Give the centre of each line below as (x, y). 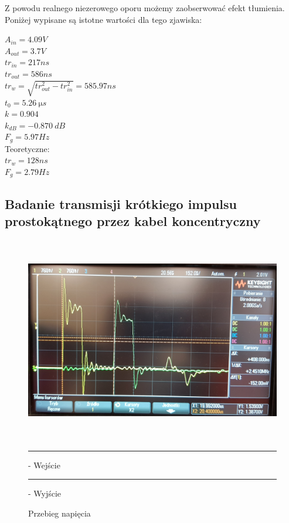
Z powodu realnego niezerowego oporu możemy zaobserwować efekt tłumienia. (145, 8)
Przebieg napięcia (59, 513)
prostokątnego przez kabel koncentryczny (133, 221)
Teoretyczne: (27, 148)
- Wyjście (45, 493)
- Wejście (44, 465)
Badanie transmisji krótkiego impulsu (121, 203)
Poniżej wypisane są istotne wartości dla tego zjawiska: (103, 19)
